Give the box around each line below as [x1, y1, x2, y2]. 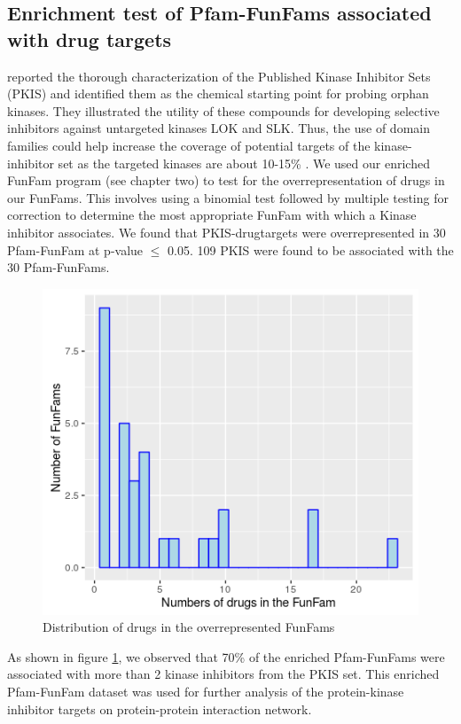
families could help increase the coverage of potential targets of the [7, 136, 371, 154]
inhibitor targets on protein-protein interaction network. [7, 699, 312, 718]
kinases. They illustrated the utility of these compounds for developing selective [7, 101, 440, 120]
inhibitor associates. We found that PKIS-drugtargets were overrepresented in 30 [7, 222, 446, 241]
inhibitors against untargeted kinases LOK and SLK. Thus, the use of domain [7, 119, 430, 137]
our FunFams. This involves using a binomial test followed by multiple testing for [7, 188, 449, 206]
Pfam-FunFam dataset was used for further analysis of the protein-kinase [7, 681, 404, 700]
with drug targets [7, 25, 172, 52]
